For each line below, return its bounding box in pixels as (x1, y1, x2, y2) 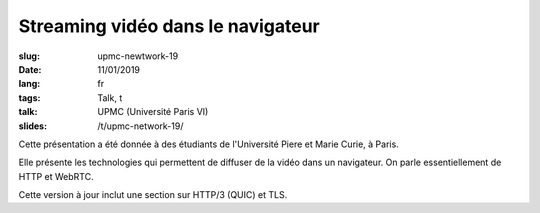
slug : (18, 50, 40, 62)
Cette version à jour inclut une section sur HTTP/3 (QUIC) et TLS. (18, 189, 288, 201)
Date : (18, 63, 42, 75)
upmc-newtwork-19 (97, 50, 179, 62)
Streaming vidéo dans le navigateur (18, 15, 320, 37)
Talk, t (97, 91, 123, 104)
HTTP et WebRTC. (18, 170, 94, 182)
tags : (18, 91, 41, 104)
